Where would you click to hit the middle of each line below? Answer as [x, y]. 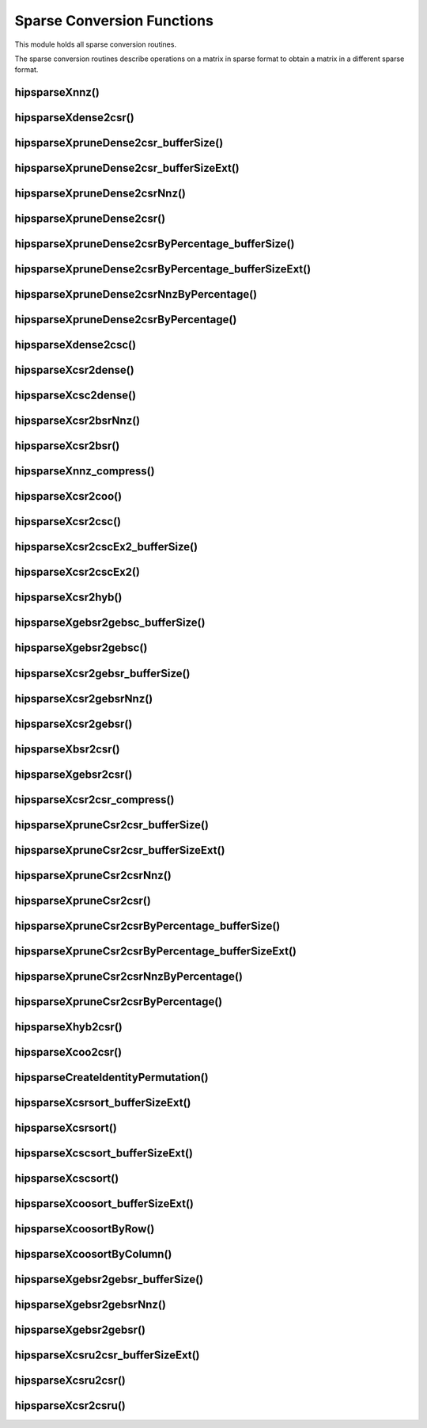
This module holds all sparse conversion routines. [96, 44]
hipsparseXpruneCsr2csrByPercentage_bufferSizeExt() [155, 951]
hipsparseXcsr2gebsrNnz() [84, 698]
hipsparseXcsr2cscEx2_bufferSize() [106, 547]
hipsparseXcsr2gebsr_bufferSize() [102, 673]
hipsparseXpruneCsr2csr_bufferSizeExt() [120, 850]
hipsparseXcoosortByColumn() [93, 1254]
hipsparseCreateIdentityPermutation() [111, 1077]
